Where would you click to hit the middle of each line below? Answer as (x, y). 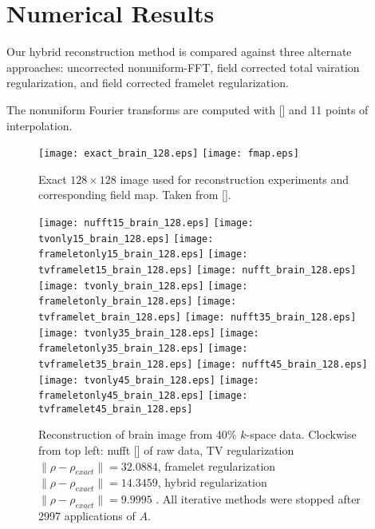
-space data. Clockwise (301, 434)
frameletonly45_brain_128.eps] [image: (143, 396)
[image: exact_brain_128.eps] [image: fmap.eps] (169, 154)
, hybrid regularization (212, 482)
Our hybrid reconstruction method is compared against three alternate (179, 52)
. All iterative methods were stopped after (258, 499)
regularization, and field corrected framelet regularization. (148, 83)
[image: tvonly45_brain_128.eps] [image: (149, 380)
